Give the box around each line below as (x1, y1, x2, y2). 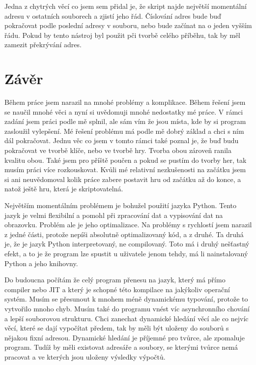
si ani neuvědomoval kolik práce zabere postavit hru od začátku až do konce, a (4, 174, 241, 184)
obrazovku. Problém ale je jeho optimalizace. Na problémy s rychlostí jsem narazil (4, 219, 252, 230)
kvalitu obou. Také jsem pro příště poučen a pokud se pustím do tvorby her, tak (4, 154, 247, 165)
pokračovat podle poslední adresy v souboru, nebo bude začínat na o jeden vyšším (4, 20, 252, 30)
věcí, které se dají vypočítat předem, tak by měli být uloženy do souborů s (4, 323, 229, 333)
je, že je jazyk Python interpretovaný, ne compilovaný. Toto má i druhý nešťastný (4, 239, 250, 249)
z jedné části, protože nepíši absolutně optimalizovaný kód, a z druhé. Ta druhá (4, 229, 244, 239)
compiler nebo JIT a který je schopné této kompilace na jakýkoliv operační (4, 284, 230, 294)
